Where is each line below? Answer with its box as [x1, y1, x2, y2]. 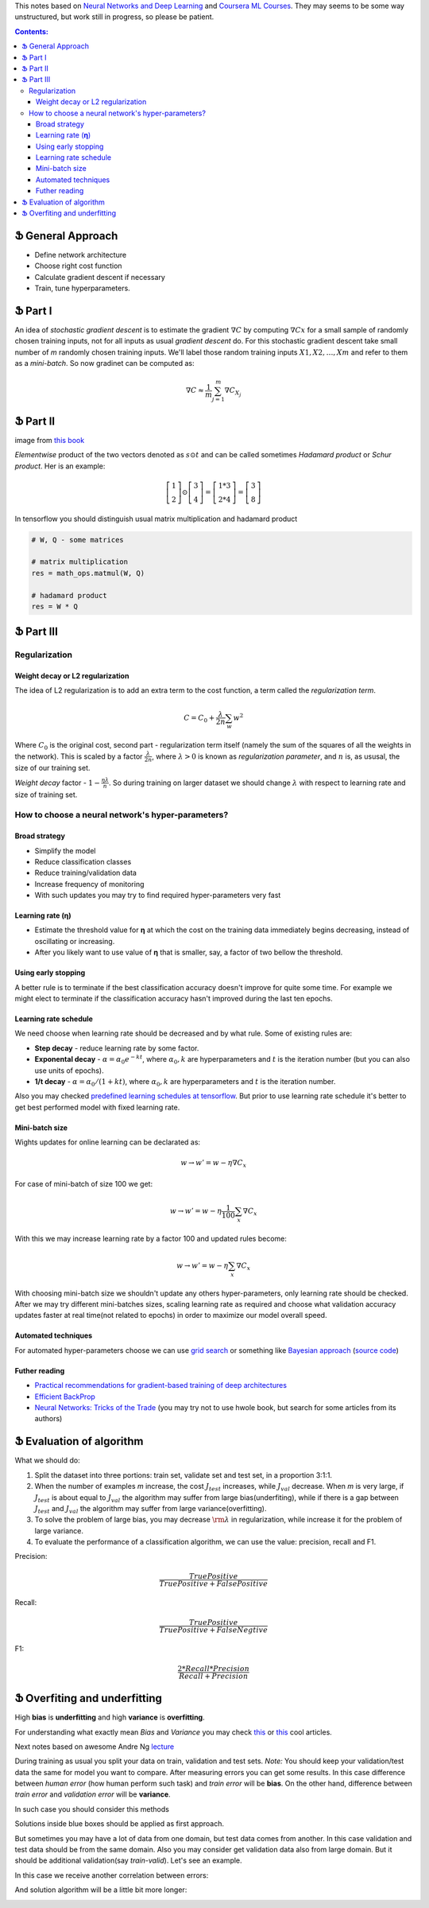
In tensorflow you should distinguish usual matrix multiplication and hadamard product [14, 514, 298, 523]
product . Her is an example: [14, 461, 106, 471]
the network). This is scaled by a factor [14, 752, 143, 761]
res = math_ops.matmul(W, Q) [31, 569, 145, 577]
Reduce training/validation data [34, 868, 137, 878]
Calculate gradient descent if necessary [34, 272, 166, 282]
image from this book [14, 435, 85, 445]
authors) [34, 1414, 63, 1424]
